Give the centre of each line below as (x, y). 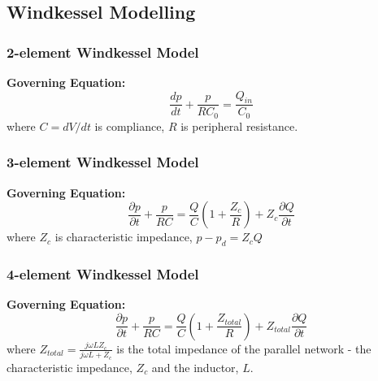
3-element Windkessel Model (103, 162)
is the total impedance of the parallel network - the (244, 348)
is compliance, (130, 126)
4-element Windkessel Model (103, 274)
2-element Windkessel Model (103, 52)
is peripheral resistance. (239, 126)
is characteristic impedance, (124, 237)
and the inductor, (195, 367)
